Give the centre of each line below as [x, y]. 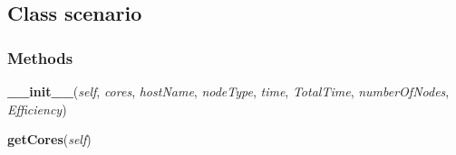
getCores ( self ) [49, 139]
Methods [40, 57]
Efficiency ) [37, 109]
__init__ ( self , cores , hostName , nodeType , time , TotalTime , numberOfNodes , [228, 91]
